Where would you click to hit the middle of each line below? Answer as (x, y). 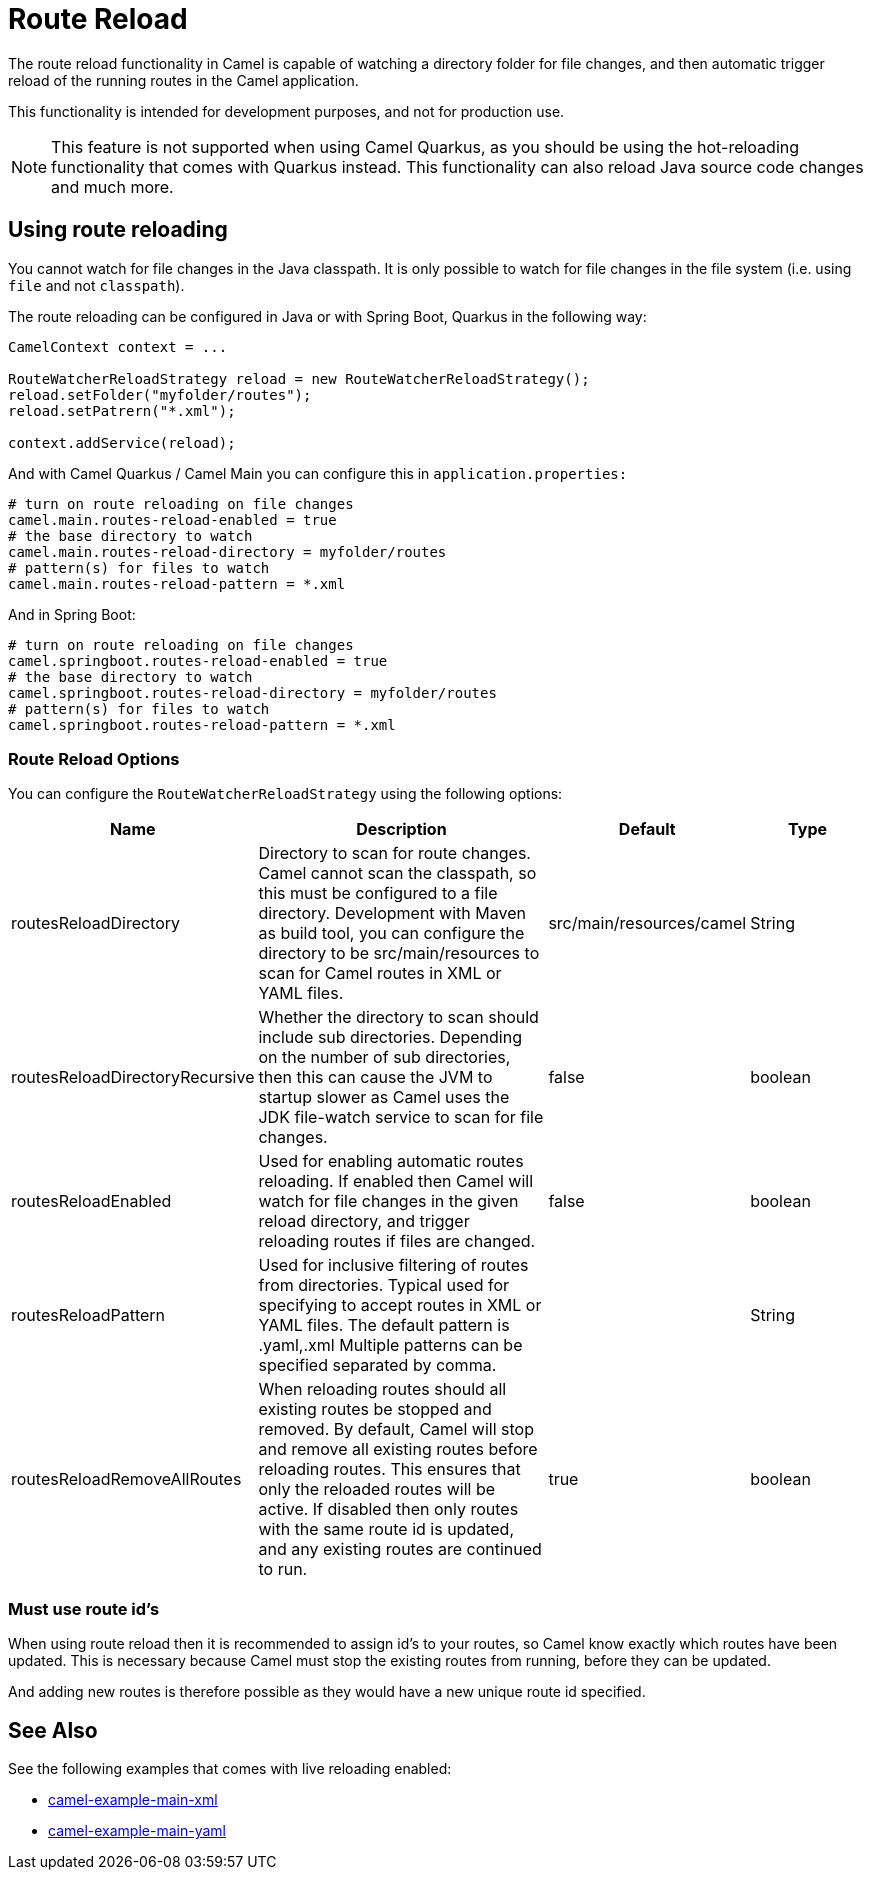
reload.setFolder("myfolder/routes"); (160, 394)
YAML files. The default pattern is (384, 1325)
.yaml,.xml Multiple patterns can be (390, 1345)
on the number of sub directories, (384, 1057)
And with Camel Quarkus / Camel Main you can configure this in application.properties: (318, 473)
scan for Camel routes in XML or (380, 973)
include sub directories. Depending (390, 1037)
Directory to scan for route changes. (394, 853)
